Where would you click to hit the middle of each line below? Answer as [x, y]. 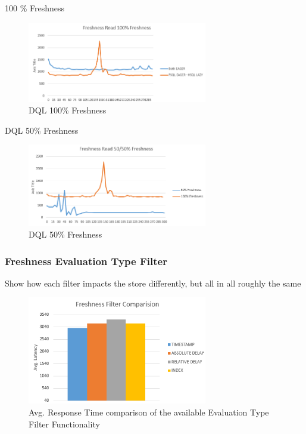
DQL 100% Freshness [68, 110]
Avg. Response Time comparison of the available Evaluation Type [149, 412]
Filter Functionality [64, 424]
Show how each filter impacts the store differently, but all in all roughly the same [153, 283]
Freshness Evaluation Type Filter [86, 261]
